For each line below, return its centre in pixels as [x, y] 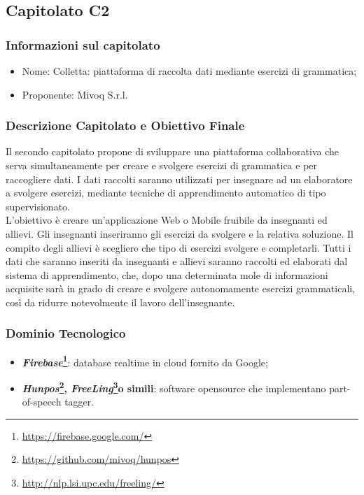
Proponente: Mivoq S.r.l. [75, 94]
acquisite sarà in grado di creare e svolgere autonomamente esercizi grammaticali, [181, 288]
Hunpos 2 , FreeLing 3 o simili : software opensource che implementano [174, 387]
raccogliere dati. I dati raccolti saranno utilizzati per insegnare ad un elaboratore [179, 179]
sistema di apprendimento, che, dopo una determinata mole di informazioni [167, 274]
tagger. [79, 402]
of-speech [42, 402]
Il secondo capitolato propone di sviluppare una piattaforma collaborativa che [172, 151]
